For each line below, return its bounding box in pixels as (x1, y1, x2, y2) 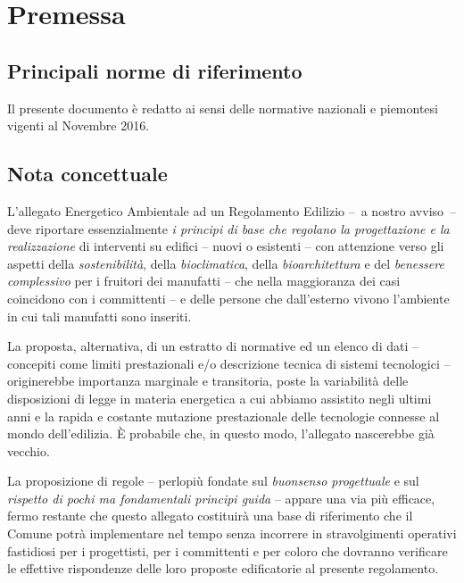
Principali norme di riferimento (7, 56, 302, 84)
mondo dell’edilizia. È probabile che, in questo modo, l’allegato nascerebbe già (7, 424, 435, 443)
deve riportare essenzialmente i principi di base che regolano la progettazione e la (7, 219, 450, 237)
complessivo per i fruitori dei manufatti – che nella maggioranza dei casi (7, 271, 401, 290)
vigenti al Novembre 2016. (7, 116, 150, 135)
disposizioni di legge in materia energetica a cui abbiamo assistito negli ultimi (7, 388, 432, 407)
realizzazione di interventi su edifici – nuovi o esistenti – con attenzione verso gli (7, 237, 444, 255)
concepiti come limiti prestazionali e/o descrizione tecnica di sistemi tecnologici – (7, 354, 451, 372)
